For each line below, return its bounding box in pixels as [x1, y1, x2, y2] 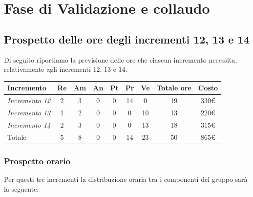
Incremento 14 [7, 119, 51, 130]
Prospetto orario [4, 154, 71, 167]
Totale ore [156, 83, 191, 93]
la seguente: [4, 183, 39, 194]
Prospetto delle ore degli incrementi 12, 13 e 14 [4, 31, 250, 46]
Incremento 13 [7, 107, 51, 117]
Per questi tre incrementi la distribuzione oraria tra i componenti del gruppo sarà [4, 174, 248, 184]
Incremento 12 [7, 95, 51, 106]
